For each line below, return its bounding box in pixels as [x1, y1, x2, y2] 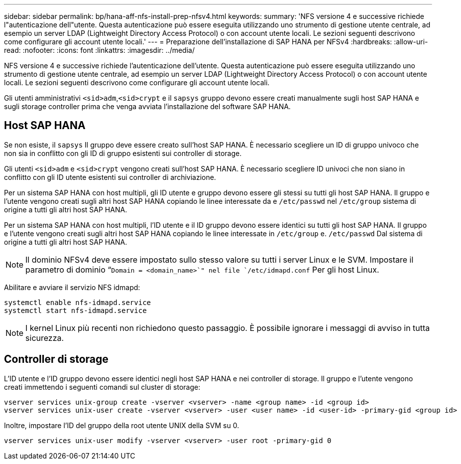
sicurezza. [25, 332, 64, 343]
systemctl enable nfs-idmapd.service [4, 298, 151, 307]
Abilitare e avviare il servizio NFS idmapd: [4, 283, 140, 292]
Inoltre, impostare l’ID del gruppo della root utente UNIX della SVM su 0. [4, 421, 239, 430]
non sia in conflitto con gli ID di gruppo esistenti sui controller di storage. [4, 149, 242, 157]
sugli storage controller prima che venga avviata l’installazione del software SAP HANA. [4, 102, 291, 111]
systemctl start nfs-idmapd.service [4, 306, 147, 314]
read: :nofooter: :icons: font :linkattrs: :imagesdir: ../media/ [4, 46, 195, 54]
